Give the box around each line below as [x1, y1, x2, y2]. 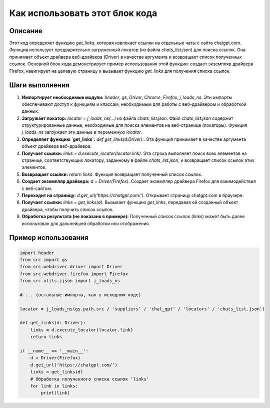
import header [19, 250, 54, 256]
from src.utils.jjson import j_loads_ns [19, 278, 120, 284]
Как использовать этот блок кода [9, 8, 157, 19]
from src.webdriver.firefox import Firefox [19, 271, 128, 277]
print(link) [40, 390, 70, 396]
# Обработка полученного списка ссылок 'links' [30, 376, 149, 382]
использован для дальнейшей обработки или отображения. [21, 221, 150, 227]
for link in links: [30, 383, 78, 388]
